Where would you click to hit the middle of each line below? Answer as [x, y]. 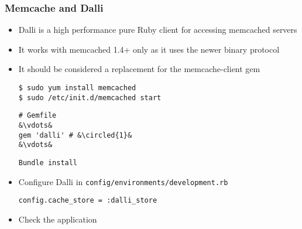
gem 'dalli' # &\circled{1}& [75, 135]
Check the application [58, 219]
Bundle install [48, 163]
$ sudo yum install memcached [77, 88]
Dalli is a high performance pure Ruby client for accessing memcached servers [158, 30]
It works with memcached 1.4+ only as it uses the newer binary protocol [149, 49]
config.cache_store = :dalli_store [88, 201]
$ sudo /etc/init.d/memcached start [90, 98]
